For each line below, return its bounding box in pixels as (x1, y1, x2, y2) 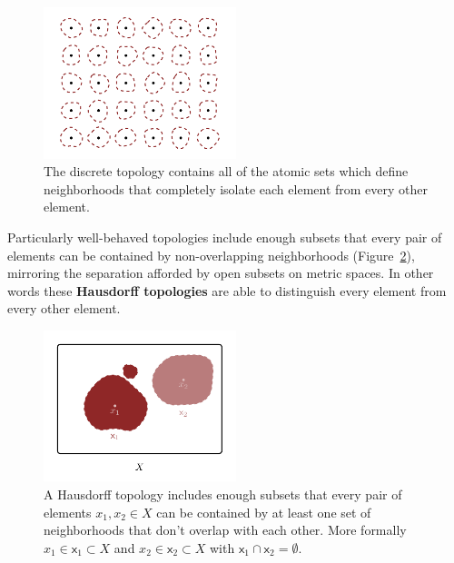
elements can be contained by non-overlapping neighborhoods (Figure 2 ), (7, 245, 415, 264)
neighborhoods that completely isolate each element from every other (44, 179, 429, 198)
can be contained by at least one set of (156, 502, 371, 521)
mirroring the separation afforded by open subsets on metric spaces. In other (7, 263, 434, 282)
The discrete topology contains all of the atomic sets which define (44, 162, 409, 181)
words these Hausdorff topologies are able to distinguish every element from (7, 281, 447, 300)
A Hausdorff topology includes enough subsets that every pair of (44, 485, 402, 503)
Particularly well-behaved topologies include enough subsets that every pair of (7, 227, 442, 246)
